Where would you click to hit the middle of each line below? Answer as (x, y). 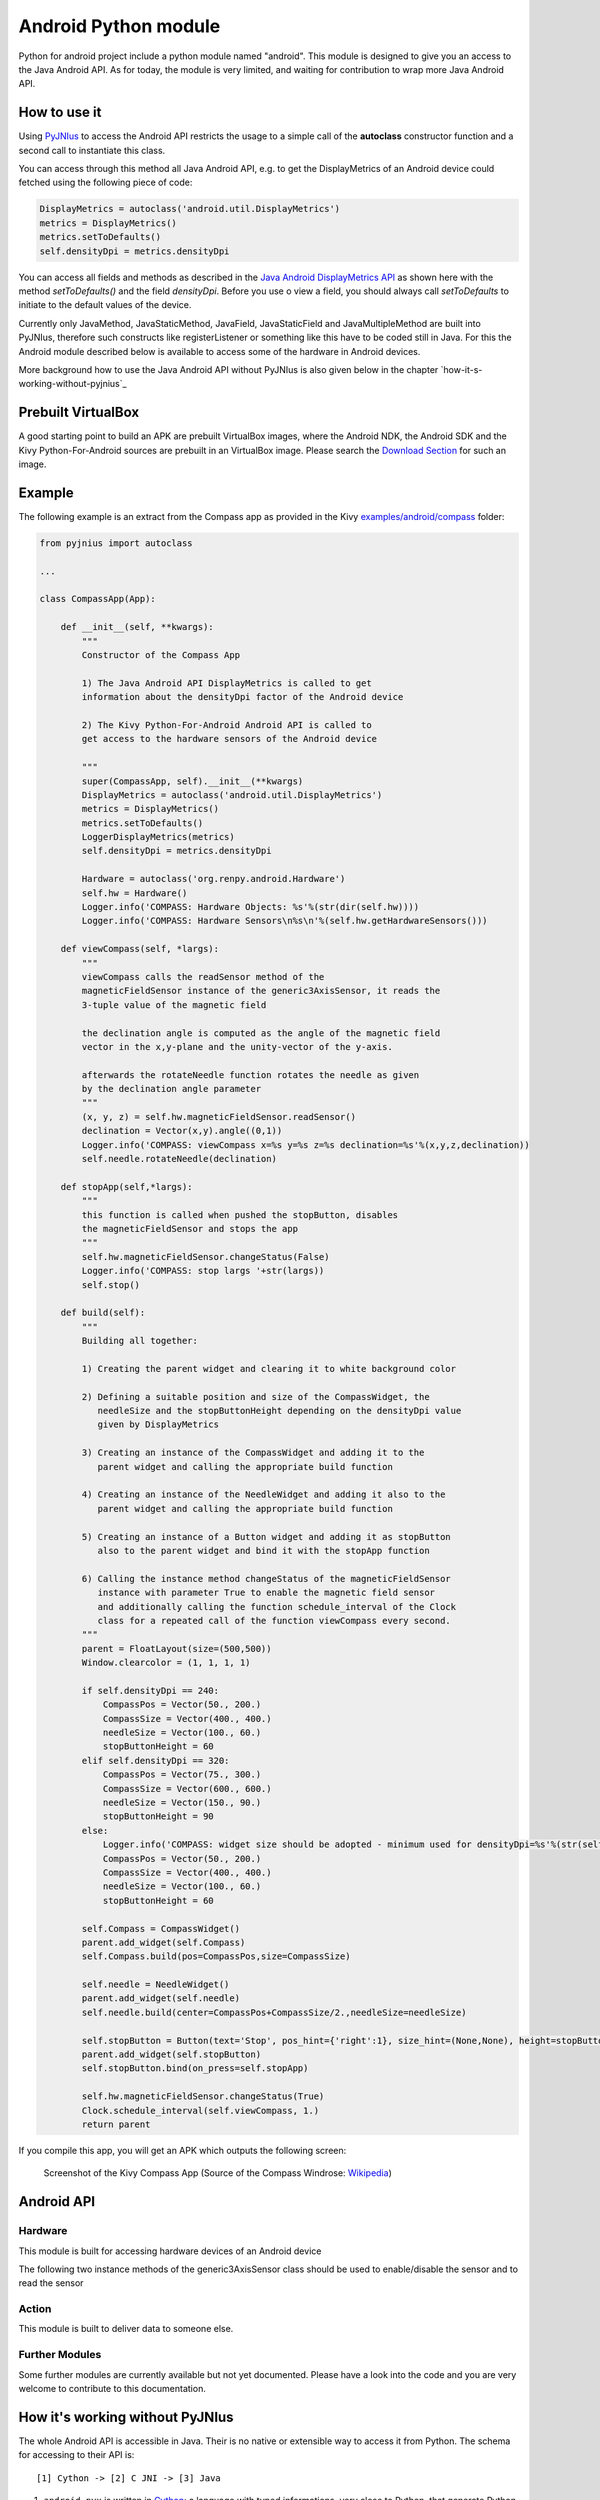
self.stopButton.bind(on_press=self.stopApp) (195, 2068)
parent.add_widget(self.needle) (160, 1998)
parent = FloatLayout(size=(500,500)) (176, 1648)
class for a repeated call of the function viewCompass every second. (274, 1620)
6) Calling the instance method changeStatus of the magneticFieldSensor (266, 1578)
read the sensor (51, 2283)
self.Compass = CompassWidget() (160, 1928)
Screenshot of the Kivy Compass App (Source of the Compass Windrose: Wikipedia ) (217, 2173)
